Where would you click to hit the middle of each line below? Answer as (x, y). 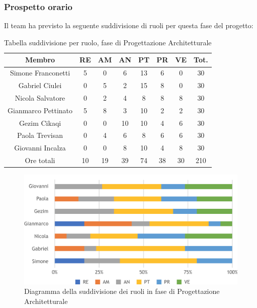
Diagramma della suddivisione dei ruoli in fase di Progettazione (122, 291)
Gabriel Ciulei (40, 85)
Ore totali (40, 160)
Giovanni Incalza (40, 148)
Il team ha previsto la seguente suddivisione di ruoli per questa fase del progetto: (129, 25)
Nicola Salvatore (40, 97)
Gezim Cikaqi (40, 123)
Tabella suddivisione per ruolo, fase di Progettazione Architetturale (108, 42)
